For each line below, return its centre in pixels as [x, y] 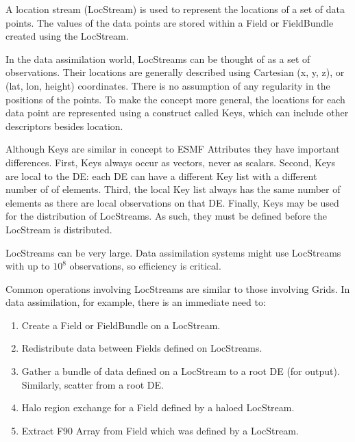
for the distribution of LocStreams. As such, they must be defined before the [166, 216]
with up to [28, 266]
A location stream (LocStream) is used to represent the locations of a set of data [175, 9]
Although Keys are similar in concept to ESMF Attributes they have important [173, 149]
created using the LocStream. [67, 36]
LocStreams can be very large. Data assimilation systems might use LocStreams [173, 252]
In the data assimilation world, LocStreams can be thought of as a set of [158, 58]
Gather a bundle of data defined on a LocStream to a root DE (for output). [181, 371]
